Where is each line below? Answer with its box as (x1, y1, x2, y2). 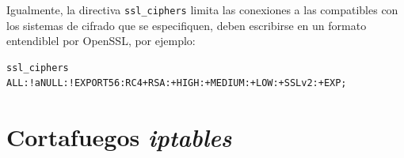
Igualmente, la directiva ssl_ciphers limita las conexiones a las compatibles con (6, 2, 398, 17)
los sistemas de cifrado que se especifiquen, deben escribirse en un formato (6, 17, 367, 33)
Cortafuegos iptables (6, 121, 232, 154)
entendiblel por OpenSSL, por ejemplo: (6, 32, 196, 49)
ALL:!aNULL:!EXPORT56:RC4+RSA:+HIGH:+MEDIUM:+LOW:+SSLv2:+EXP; (6, 77, 347, 89)
